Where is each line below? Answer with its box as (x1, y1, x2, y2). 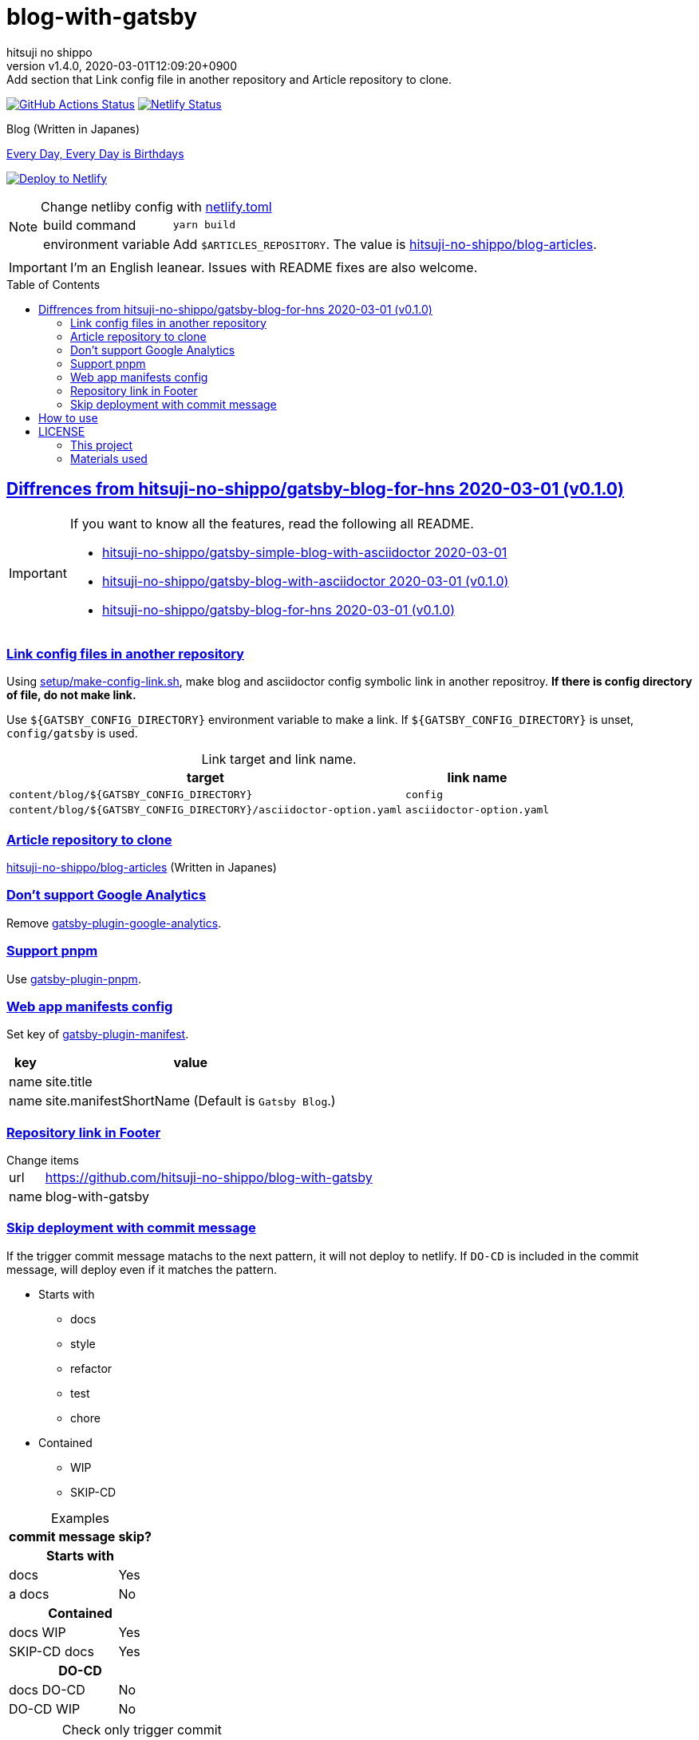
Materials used (70, 451, 148, 465)
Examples (51, 1509, 109, 1526)
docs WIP (9, 1623, 66, 1640)
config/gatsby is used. (6, 726, 138, 741)
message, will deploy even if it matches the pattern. (6, 1262, 278, 1276)
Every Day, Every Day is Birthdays (6, 146, 184, 160)
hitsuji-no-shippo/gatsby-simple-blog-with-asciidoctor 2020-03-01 (101, 544, 507, 560)
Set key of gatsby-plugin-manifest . (6, 1027, 189, 1042)
